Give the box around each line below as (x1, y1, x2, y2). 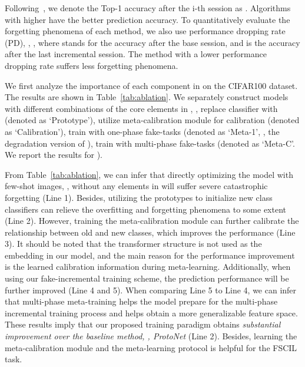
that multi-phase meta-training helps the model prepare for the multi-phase (5, 295, 278, 308)
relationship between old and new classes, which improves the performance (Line (5, 226, 296, 238)
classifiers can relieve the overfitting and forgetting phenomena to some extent (5, 203, 286, 215)
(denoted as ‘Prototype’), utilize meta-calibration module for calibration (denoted (5, 114, 300, 126)
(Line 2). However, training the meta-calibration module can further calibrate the (5, 214, 299, 227)
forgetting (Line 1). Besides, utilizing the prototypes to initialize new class (5, 191, 273, 203)
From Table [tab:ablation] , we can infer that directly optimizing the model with (5, 168, 293, 180)
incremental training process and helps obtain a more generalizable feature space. (5, 306, 298, 319)
